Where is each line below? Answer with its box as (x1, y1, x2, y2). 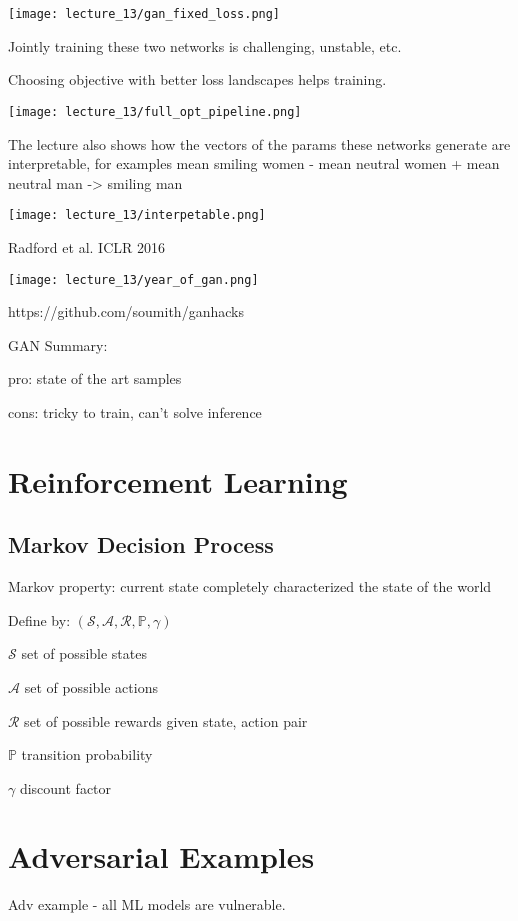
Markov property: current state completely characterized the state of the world (8, 576, 492, 597)
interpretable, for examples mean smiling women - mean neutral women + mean (8, 153, 500, 174)
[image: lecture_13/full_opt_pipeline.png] (8, 104, 302, 119)
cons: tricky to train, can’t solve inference (8, 401, 262, 422)
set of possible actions (24, 676, 158, 697)
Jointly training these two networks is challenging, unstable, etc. (8, 35, 402, 56)
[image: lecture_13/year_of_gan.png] (8, 272, 259, 287)
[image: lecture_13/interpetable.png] (8, 208, 266, 223)
